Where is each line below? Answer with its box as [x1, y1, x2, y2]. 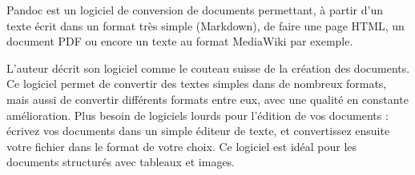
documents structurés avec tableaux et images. [6, 153, 236, 170]
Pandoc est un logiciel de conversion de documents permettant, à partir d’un [6, 2, 383, 18]
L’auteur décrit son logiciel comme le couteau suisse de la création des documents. [6, 59, 410, 76]
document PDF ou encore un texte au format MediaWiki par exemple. [6, 33, 353, 50]
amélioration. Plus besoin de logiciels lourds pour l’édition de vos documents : [6, 106, 389, 123]
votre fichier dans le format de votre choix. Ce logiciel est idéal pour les [6, 137, 357, 154]
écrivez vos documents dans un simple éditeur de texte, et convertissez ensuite [6, 122, 390, 139]
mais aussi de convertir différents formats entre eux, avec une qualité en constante [6, 90, 409, 107]
